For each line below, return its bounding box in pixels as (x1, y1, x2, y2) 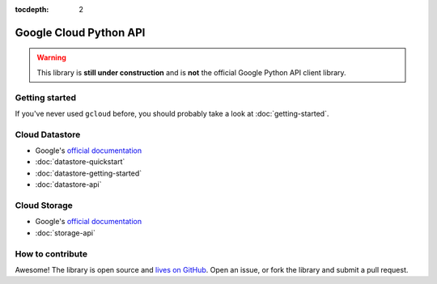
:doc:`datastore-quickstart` (35, 157, 125, 167)
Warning (36, 53, 66, 62)
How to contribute (15, 248, 88, 259)
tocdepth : (15, 5, 49, 14)
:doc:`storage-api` (35, 227, 96, 238)
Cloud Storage (15, 200, 73, 211)
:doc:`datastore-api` (35, 180, 102, 189)
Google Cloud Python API (15, 25, 146, 40)
